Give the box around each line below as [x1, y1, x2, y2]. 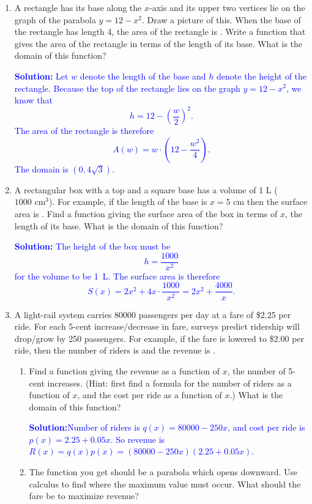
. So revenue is [110, 432, 165, 445]
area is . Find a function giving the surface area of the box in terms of [14, 207, 278, 220]
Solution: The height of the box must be [14, 240, 171, 253]
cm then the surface [233, 195, 308, 208]
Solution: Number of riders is [29, 421, 140, 434]
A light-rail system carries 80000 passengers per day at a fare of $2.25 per [14, 308, 291, 321]
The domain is [14, 162, 69, 175]
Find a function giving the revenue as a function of [29, 364, 220, 377]
